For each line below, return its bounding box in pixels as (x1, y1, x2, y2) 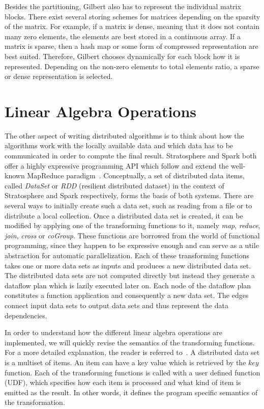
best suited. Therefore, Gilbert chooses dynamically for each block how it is (5, 50, 240, 61)
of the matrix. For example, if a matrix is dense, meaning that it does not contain (5, 21, 260, 32)
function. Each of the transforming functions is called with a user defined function (5, 367, 260, 377)
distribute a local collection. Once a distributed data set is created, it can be (5, 210, 243, 221)
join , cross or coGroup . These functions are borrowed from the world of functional (5, 230, 260, 240)
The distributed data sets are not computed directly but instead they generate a (5, 270, 255, 281)
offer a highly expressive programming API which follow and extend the (5, 160, 229, 171)
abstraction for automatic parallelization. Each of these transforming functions (5, 250, 250, 260)
